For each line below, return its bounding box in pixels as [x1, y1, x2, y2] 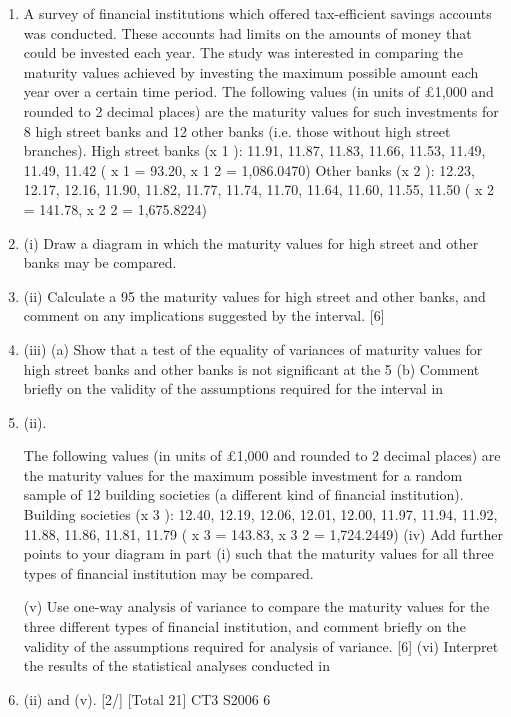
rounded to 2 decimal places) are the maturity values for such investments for [23, 100, 499, 121]
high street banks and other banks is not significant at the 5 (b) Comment [23, 358, 480, 379]
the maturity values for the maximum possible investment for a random [23, 464, 463, 485]
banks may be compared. [23, 252, 177, 273]
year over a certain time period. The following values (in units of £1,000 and [23, 81, 494, 102]
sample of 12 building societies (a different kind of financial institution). [23, 484, 464, 505]
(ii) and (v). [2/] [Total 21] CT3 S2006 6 [23, 688, 271, 709]
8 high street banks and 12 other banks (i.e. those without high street [23, 120, 451, 141]
